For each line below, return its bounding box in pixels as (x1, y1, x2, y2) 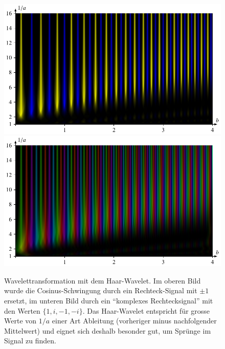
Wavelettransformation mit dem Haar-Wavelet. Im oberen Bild (4, 275, 201, 286)
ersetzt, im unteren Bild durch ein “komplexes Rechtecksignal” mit (4, 295, 213, 306)
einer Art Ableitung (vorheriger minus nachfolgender (52, 315, 217, 326)
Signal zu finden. (4, 335, 56, 346)
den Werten (4, 305, 40, 316)
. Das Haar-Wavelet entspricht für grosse (82, 305, 210, 316)
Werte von (4, 315, 37, 326)
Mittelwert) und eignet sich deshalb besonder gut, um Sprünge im (4, 325, 211, 336)
